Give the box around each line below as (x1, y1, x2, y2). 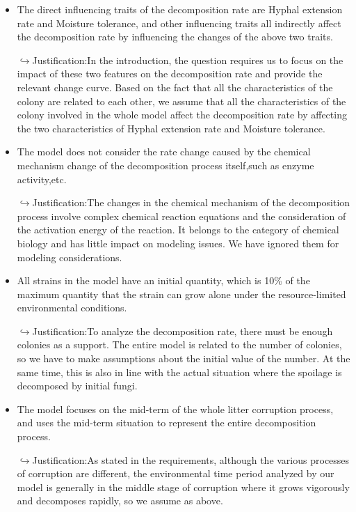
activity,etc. (17, 171, 67, 186)
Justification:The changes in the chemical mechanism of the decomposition (32, 195, 350, 210)
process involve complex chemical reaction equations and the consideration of (17, 208, 346, 223)
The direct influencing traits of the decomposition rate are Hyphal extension (17, 2, 343, 16)
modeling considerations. (17, 249, 122, 264)
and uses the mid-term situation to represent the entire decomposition (17, 415, 316, 430)
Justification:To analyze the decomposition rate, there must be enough (32, 323, 333, 338)
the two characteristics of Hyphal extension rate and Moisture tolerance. (17, 121, 325, 135)
